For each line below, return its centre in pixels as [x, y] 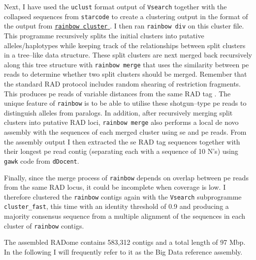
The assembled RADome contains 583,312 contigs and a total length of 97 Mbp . [125, 242]
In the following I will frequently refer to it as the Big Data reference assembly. [123, 251]
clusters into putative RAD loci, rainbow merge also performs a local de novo [121, 122]
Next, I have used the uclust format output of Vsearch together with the [115, 6]
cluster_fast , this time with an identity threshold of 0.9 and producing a [116, 206]
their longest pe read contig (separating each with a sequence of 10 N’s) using [121, 151]
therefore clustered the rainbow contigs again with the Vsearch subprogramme [123, 196]
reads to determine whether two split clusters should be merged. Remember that [126, 74]
